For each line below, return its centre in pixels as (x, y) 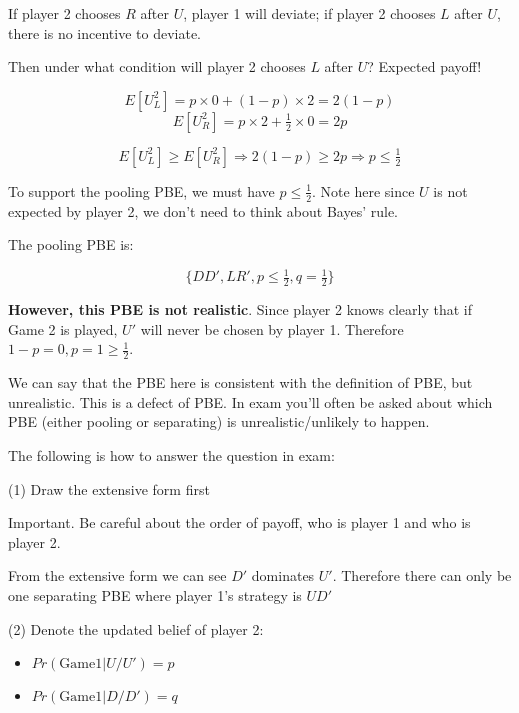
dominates (283, 575)
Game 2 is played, (63, 328)
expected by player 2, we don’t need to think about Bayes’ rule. (203, 210)
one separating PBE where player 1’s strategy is (155, 594)
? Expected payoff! (424, 66)
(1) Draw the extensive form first (109, 488)
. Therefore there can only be (422, 575)
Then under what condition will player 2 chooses (157, 66)
